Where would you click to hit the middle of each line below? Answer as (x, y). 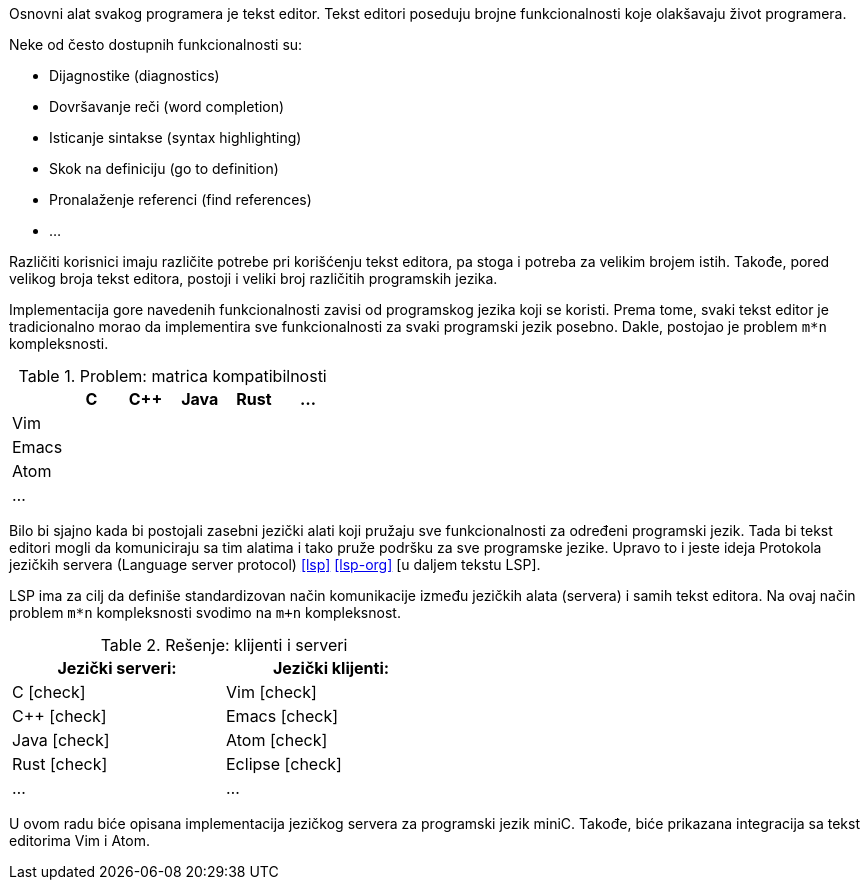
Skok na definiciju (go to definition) (164, 168)
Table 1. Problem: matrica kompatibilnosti (172, 376)
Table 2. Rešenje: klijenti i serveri (224, 645)
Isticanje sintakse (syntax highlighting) (175, 137)
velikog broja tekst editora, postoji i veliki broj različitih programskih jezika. (253, 278)
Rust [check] (60, 764)
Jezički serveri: (117, 668)
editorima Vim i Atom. (79, 840)
